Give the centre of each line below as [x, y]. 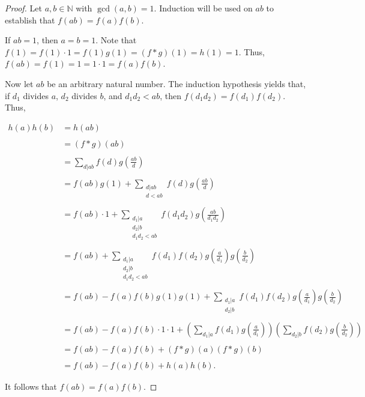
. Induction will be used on [203, 8]
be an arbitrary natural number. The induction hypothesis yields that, [176, 83]
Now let [19, 83]
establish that [30, 20]
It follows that [31, 386]
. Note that [116, 40]
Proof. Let [23, 8]
